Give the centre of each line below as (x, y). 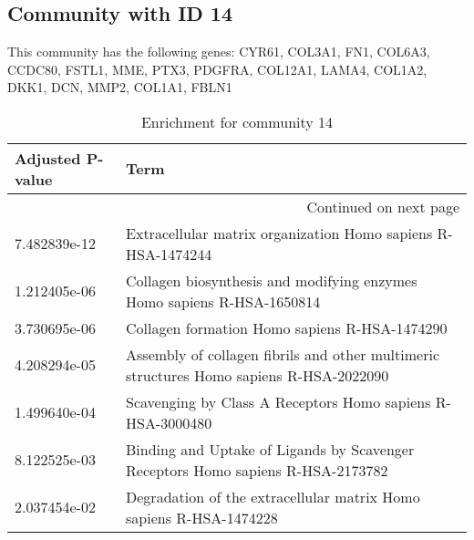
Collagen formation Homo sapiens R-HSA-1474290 (287, 327)
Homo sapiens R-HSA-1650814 (223, 301)
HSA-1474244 (169, 254)
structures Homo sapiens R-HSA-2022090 (258, 375)
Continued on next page (383, 206)
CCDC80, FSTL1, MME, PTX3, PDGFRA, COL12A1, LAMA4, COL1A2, (217, 69)
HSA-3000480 (169, 422)
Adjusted (48, 158)
